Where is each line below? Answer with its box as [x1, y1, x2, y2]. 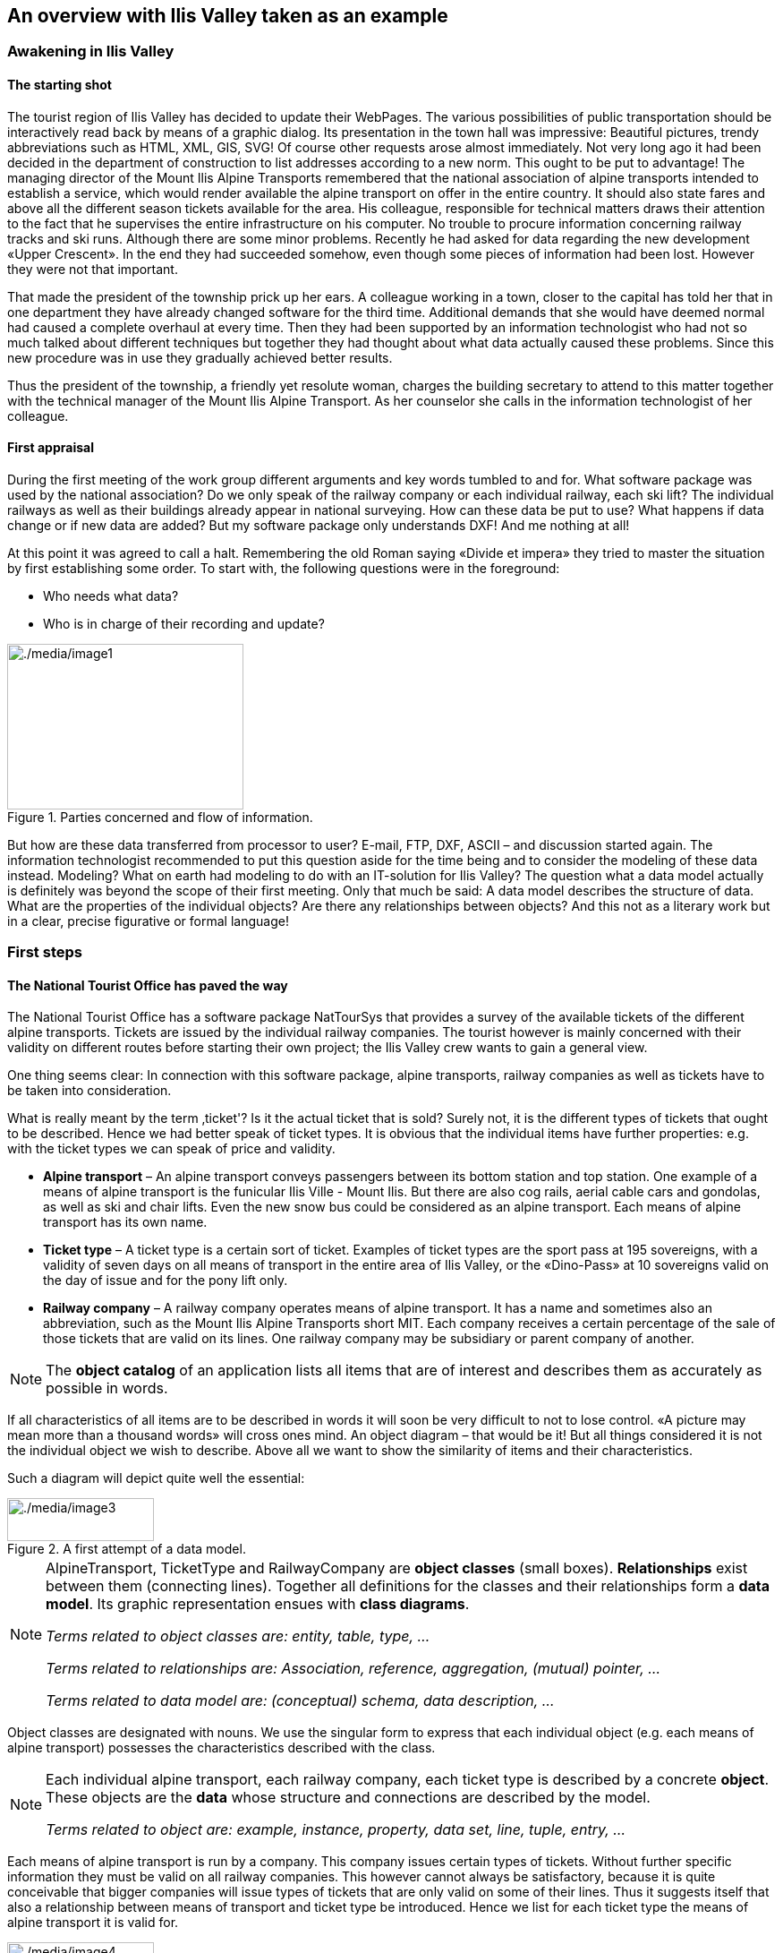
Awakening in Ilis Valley [7, 42, 174, 61]
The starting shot [7, 77, 112, 93]
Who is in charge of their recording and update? [43, 615, 325, 631]
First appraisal [7, 440, 94, 456]
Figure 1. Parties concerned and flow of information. [7, 809, 313, 825]
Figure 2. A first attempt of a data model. [7, 1541, 246, 1557]
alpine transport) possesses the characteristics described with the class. [7, 1740, 436, 1756]
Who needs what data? [43, 587, 179, 604]
